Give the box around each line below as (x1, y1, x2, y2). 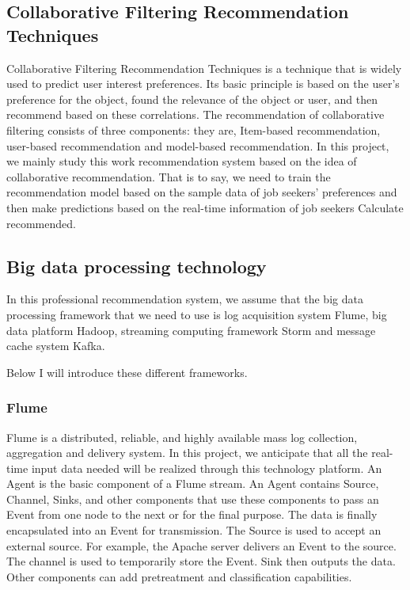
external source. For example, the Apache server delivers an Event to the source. (6, 537, 397, 554)
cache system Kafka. (6, 337, 105, 354)
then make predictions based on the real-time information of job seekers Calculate (6, 199, 404, 215)
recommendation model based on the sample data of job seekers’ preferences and (6, 184, 397, 200)
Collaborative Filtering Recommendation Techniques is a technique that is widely (6, 59, 402, 76)
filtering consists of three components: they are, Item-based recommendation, (6, 121, 381, 138)
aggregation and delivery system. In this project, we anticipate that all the (6, 444, 368, 461)
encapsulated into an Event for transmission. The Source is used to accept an (6, 522, 382, 539)
